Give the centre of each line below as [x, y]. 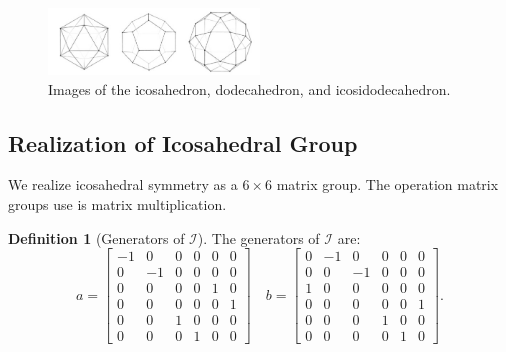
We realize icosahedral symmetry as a [123, 184]
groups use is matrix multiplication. [117, 204]
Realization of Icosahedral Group [183, 142]
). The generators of [258, 237]
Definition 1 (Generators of [96, 237]
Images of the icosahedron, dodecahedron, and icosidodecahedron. [249, 88]
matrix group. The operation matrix [387, 184]
